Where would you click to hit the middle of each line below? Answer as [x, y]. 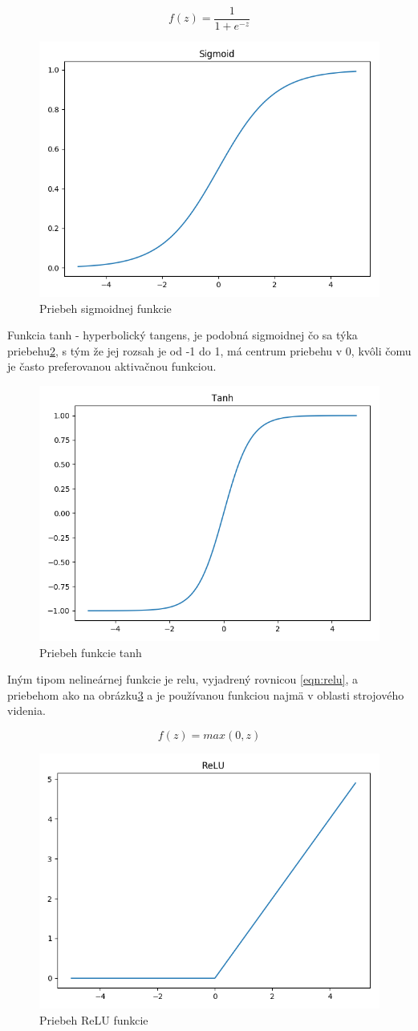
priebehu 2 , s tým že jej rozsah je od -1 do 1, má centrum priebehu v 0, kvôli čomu [209, 350]
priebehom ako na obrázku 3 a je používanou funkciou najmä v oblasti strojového [206, 694]
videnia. [26, 710]
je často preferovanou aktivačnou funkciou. [112, 366]
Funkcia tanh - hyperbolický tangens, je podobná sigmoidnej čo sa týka [183, 335]
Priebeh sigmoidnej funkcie [106, 308]
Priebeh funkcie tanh [91, 652]
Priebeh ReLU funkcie [94, 1019]
